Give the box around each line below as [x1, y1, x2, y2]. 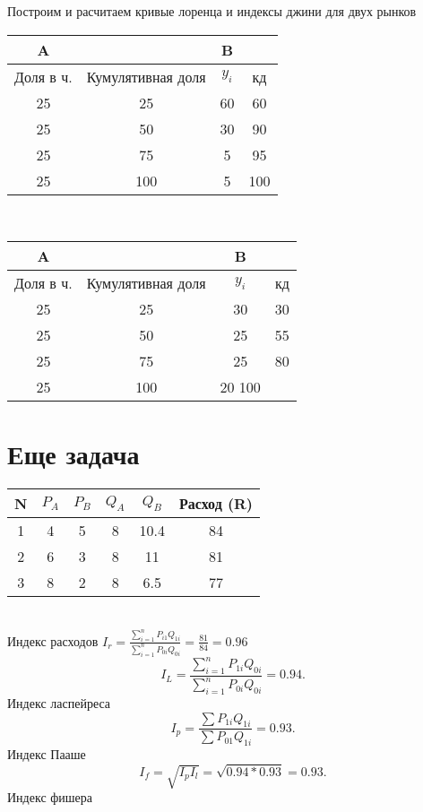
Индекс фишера [7, 788, 93, 807]
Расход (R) [179, 493, 253, 514]
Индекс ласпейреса [7, 694, 111, 713]
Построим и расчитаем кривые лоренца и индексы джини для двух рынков [7, 2, 417, 20]
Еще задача [7, 436, 140, 472]
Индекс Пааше [7, 745, 86, 764]
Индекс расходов [7, 631, 99, 650]
